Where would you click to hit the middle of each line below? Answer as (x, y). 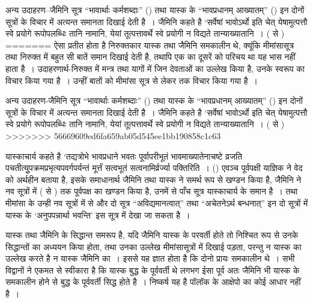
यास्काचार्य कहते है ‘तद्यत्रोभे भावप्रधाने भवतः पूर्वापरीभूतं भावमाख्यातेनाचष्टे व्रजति (124, 156)
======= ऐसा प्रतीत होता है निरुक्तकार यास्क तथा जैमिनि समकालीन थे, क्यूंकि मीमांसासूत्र (150, 45)
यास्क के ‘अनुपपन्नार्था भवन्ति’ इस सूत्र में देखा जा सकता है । (98, 214)
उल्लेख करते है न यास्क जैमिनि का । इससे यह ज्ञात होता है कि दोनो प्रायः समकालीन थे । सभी (150, 258)
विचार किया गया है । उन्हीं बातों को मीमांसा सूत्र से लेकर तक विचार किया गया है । (132, 80)
